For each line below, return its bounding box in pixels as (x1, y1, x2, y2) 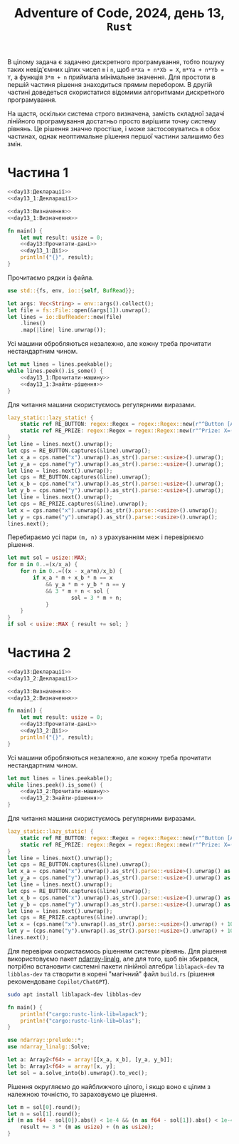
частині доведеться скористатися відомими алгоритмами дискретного (7, 88, 225, 97)
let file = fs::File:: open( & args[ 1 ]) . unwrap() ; (7, 307, 152, 314)
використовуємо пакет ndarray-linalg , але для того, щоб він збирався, (7, 954, 220, 963)
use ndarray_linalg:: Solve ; (7, 1043, 91, 1051)
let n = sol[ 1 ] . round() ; (7, 1110, 81, 1118)
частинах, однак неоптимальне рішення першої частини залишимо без (7, 132, 225, 141)
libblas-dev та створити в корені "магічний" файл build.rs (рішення (7, 969, 215, 978)
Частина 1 (7, 165, 69, 181)
